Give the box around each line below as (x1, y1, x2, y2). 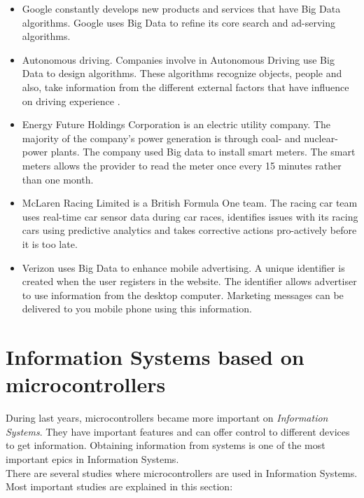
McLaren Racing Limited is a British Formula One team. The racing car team (22, 195, 358, 210)
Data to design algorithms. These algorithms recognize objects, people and (22, 66, 342, 81)
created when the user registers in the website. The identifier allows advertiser (22, 274, 357, 289)
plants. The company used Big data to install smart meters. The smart (50, 144, 356, 159)
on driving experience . (22, 93, 120, 108)
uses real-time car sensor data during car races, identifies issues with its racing (22, 209, 358, 223)
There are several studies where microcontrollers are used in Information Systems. (6, 465, 358, 480)
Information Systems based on (6, 343, 304, 371)
